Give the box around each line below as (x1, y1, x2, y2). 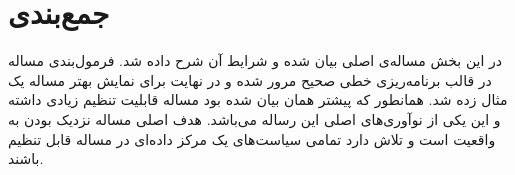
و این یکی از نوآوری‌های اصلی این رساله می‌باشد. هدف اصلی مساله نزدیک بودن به (8, 108, 501, 129)
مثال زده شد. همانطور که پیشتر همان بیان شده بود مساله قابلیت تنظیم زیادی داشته (8, 89, 508, 110)
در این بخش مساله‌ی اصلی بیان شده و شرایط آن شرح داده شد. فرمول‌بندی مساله (8, 50, 503, 71)
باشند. (8, 148, 44, 169)
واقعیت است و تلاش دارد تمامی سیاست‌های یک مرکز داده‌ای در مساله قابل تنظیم (8, 128, 496, 149)
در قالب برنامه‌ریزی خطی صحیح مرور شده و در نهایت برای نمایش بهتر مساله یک (8, 69, 492, 90)
